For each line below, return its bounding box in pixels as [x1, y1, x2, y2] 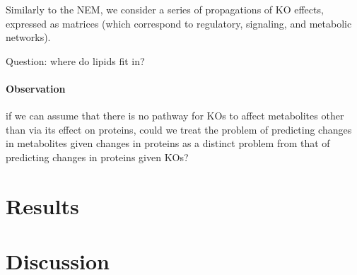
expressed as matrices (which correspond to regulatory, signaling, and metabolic [6, 16, 352, 30]
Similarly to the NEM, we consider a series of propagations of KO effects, [6, 2, 324, 16]
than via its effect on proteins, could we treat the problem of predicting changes [6, 122, 352, 136]
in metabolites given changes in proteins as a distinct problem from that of [6, 136, 330, 151]
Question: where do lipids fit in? [6, 53, 145, 68]
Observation [6, 81, 66, 95]
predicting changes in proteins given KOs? [6, 149, 189, 164]
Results [6, 191, 79, 220]
